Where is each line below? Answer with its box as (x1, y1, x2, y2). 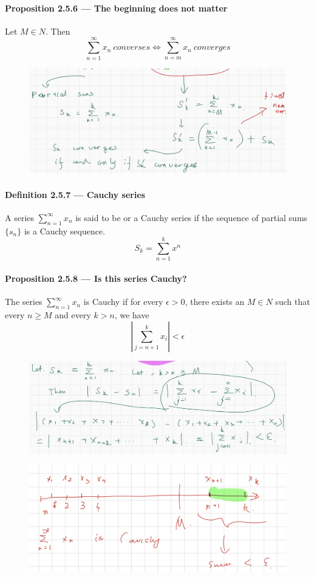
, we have (114, 308, 149, 321)
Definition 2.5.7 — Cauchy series (5, 188, 146, 200)
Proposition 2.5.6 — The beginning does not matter (5, 1, 228, 14)
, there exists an (185, 295, 245, 308)
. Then (46, 24, 70, 37)
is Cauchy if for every (83, 295, 163, 308)
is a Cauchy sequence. (24, 224, 106, 237)
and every (55, 308, 91, 321)
